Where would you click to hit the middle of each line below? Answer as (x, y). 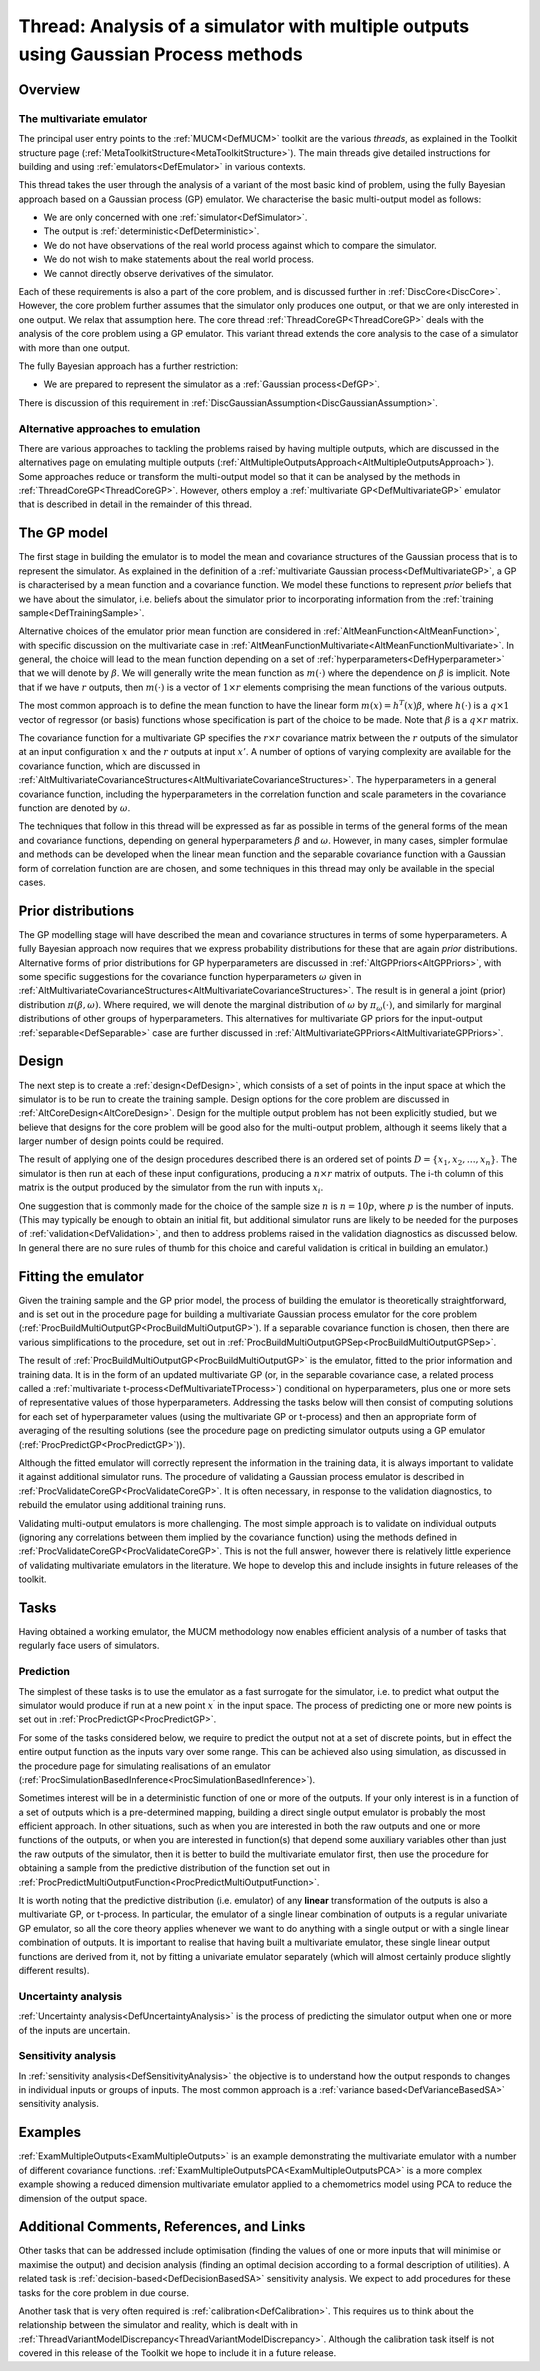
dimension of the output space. (83, 2198)
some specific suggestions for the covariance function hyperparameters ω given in (190, 977)
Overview (49, 89)
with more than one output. (74, 347)
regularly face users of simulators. (89, 1646)
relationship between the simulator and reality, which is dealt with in (158, 2325)
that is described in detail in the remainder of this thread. (135, 504)
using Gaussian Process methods (161, 54)
